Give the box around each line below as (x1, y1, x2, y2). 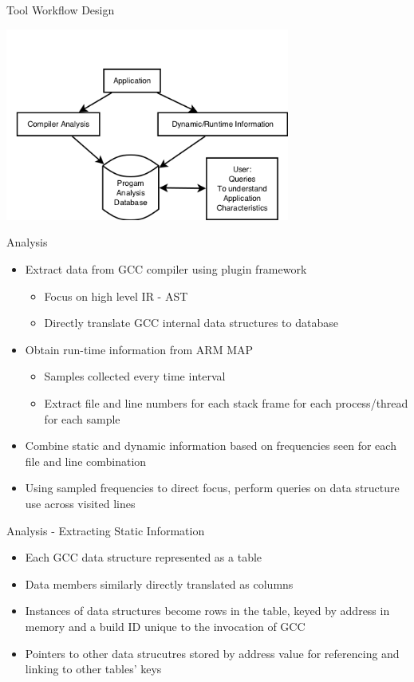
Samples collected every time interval (44, 368, 226, 384)
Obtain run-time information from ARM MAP (25, 341, 254, 357)
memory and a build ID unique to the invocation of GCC (25, 617, 306, 634)
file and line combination (25, 452, 147, 469)
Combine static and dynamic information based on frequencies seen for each (25, 437, 396, 454)
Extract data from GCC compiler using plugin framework (25, 261, 307, 278)
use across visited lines (25, 495, 136, 511)
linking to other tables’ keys (25, 660, 162, 677)
